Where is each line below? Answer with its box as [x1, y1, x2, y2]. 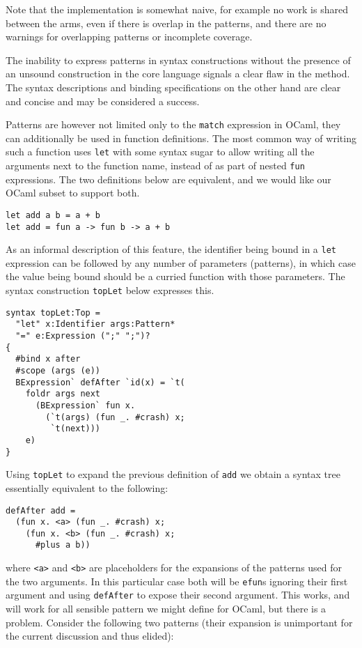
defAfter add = [6, 505, 76, 516]
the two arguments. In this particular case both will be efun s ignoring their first [6, 573, 348, 588]
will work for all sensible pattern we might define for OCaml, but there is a [6, 601, 326, 616]
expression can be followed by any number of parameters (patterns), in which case [6, 255, 356, 270]
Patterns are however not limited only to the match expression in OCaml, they [6, 117, 341, 132]
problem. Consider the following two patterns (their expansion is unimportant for [6, 615, 353, 629]
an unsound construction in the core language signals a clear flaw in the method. [6, 66, 350, 81]
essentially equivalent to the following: [6, 480, 168, 495]
